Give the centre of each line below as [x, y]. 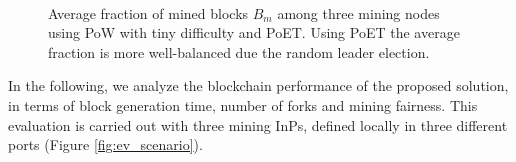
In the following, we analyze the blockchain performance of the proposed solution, [258, 85]
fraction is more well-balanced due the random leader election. [239, 51]
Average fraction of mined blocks [148, 12]
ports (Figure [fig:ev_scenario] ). [105, 144]
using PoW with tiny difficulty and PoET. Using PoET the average [254, 32]
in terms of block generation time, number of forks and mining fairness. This [243, 104]
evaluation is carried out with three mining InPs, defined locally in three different [258, 124]
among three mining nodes [358, 12]
